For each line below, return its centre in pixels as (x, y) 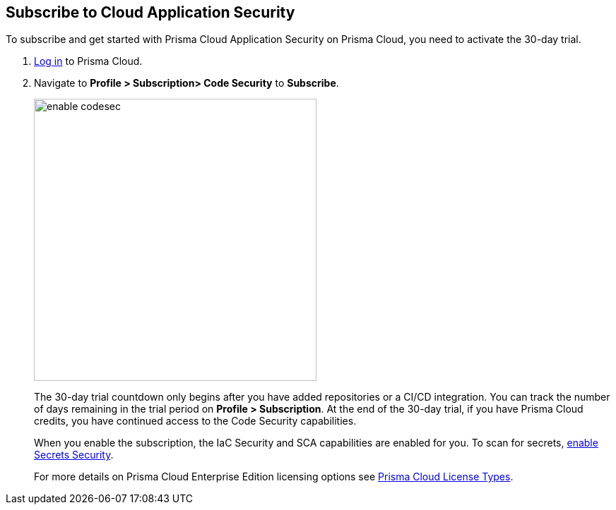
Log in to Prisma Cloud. (88, 61)
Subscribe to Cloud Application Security (150, 12)
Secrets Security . (74, 455)
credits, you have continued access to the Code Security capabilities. (195, 421)
